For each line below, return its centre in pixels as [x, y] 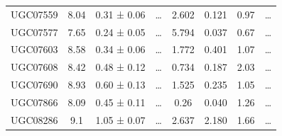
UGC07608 [34, 67]
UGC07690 [34, 85]
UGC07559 [34, 14]
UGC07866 [34, 102]
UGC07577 [34, 32]
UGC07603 [34, 49]
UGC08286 [34, 119]
